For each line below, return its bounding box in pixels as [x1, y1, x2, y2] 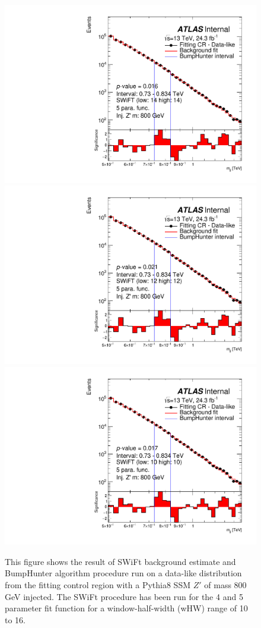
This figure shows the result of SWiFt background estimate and [5, 555, 236, 567]
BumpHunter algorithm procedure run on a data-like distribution [5, 567, 242, 579]
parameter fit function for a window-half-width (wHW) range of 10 [5, 602, 248, 614]
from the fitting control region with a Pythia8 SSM [5, 578, 191, 591]
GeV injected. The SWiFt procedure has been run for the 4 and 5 [5, 590, 243, 602]
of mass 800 [204, 578, 247, 591]
